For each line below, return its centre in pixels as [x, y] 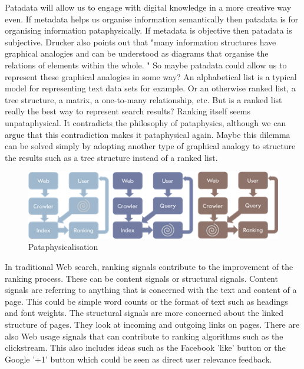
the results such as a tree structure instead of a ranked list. [111, 157]
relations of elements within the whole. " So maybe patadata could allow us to [146, 65]
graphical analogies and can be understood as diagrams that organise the [137, 53]
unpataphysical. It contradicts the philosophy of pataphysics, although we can [146, 122]
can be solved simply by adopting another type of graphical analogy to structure [150, 146]
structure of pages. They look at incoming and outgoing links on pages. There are [152, 324]
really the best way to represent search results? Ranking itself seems [128, 111]
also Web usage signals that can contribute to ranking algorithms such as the [144, 336]
